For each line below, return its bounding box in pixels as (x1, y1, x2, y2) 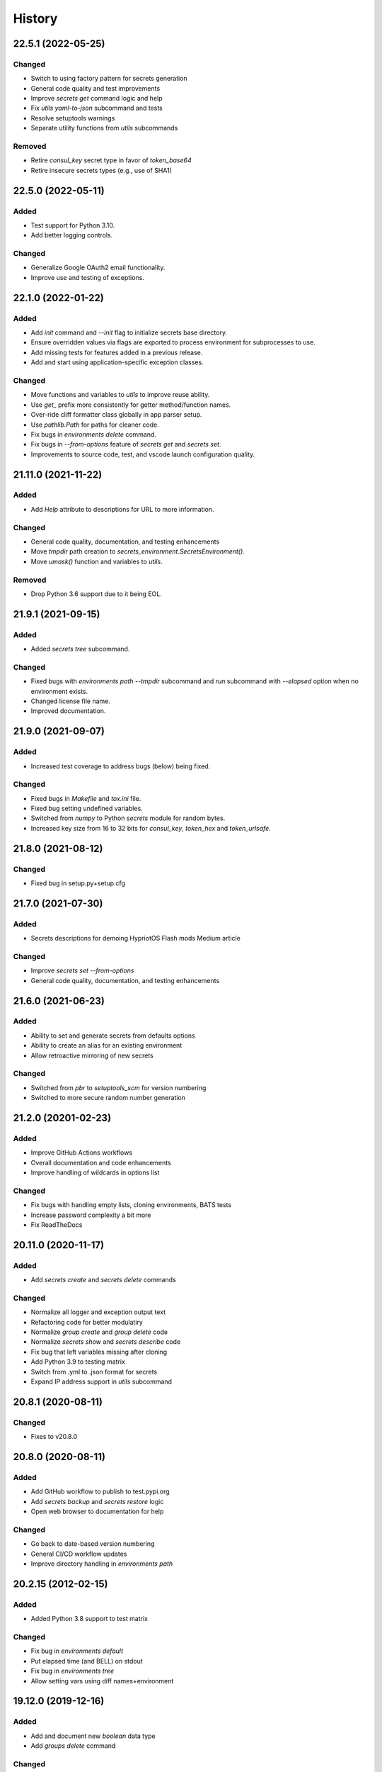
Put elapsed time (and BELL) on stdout (30, 1656, 143, 1665)
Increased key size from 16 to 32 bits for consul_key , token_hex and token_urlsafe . (30, 824, 272, 832)
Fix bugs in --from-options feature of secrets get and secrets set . (30, 440, 221, 449)
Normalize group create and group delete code (30, 1328, 168, 1336)
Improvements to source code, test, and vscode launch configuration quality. (30, 450, 255, 459)
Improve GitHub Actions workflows (30, 1148, 133, 1157)
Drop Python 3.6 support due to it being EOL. (30, 589, 162, 598)
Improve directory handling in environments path (30, 1559, 173, 1568)
